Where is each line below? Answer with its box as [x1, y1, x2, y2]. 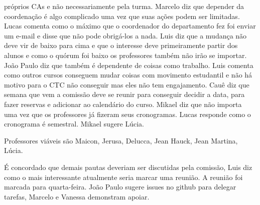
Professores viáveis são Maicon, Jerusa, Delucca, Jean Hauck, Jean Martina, [4, 135, 238, 145]
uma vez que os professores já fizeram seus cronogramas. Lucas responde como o [4, 108, 251, 119]
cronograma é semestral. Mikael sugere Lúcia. [4, 118, 144, 129]
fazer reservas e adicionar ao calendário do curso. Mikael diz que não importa [4, 98, 242, 109]
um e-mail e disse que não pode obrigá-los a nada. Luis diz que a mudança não [4, 30, 247, 40]
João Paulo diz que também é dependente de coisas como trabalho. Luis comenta [4, 59, 253, 70]
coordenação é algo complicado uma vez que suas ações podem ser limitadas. [4, 10, 240, 21]
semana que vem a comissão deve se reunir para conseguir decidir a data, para [4, 89, 245, 99]
